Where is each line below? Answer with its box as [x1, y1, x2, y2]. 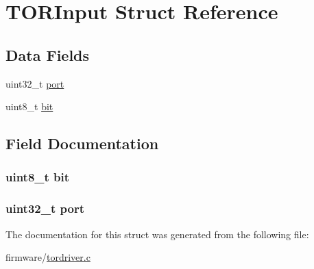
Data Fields [5, 44, 90, 65]
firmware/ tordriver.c [5, 250, 90, 264]
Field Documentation [5, 133, 159, 154]
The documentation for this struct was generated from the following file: [5, 227, 309, 241]
